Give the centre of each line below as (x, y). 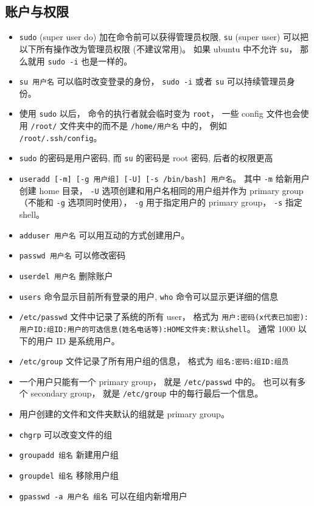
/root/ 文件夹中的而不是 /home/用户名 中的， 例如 (129, 126)
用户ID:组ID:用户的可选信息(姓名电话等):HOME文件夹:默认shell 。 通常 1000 (157, 328)
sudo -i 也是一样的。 (90, 61)
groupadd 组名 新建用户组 (69, 455)
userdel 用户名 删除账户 (66, 275)
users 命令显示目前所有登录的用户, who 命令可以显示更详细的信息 (148, 296)
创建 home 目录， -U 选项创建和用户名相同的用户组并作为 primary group (161, 190)
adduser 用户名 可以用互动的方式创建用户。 (104, 234)
